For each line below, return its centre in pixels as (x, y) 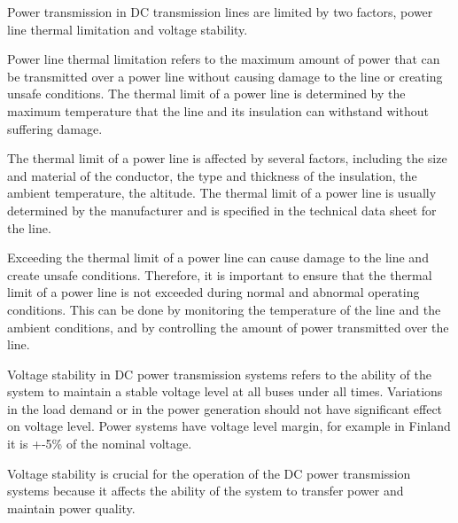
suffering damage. (55, 128)
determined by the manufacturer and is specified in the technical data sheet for (222, 210)
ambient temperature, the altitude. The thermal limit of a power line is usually (222, 193)
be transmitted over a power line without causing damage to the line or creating (225, 76)
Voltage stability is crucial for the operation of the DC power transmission (209, 473)
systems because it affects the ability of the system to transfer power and (206, 491)
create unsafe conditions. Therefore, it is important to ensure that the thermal (220, 274)
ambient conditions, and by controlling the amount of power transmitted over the (228, 327)
